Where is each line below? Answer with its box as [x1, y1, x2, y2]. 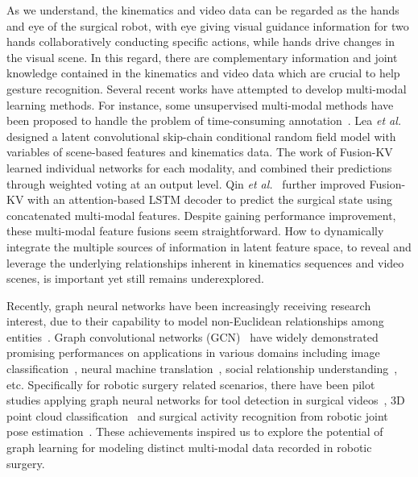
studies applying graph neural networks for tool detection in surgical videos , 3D [6, 392, 405, 409]
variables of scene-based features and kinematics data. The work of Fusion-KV [6, 143, 393, 160]
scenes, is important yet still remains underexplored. [6, 270, 264, 287]
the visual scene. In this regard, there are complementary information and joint [6, 48, 398, 65]
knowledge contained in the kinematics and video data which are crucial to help [6, 64, 400, 81]
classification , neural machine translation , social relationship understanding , [6, 360, 398, 377]
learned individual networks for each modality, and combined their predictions [6, 159, 392, 176]
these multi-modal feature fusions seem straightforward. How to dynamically [6, 222, 384, 239]
